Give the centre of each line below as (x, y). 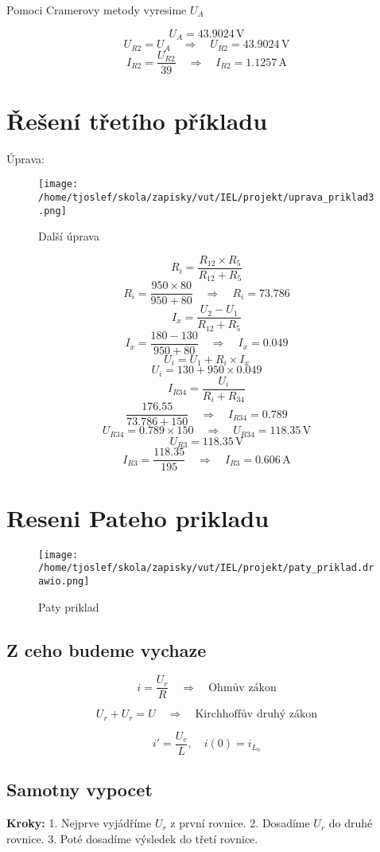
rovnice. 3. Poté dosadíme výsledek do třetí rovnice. (132, 838)
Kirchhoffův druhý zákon (256, 715)
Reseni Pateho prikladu (138, 517)
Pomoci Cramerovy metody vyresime (97, 10)
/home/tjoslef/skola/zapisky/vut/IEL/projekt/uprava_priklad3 (206, 197)
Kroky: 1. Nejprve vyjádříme (79, 823)
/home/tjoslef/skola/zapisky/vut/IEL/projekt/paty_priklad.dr (206, 568)
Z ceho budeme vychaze (107, 649)
